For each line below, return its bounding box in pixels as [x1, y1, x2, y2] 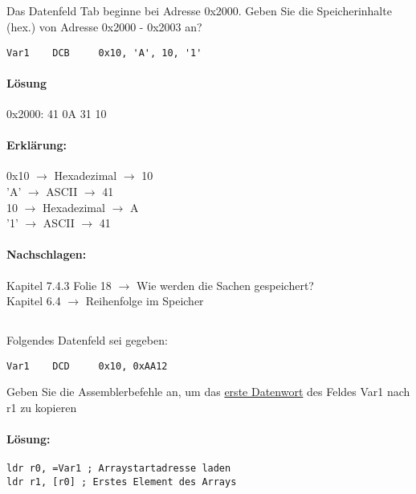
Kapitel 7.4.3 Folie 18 [6, 276, 112, 293]
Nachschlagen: [6, 246, 87, 263]
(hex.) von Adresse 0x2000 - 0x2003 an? [6, 18, 202, 35]
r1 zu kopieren [6, 399, 77, 416]
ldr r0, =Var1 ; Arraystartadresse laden [6, 463, 231, 475]
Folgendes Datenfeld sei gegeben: [6, 332, 168, 349]
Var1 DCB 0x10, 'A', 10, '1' [6, 47, 202, 59]
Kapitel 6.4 [6, 292, 61, 309]
